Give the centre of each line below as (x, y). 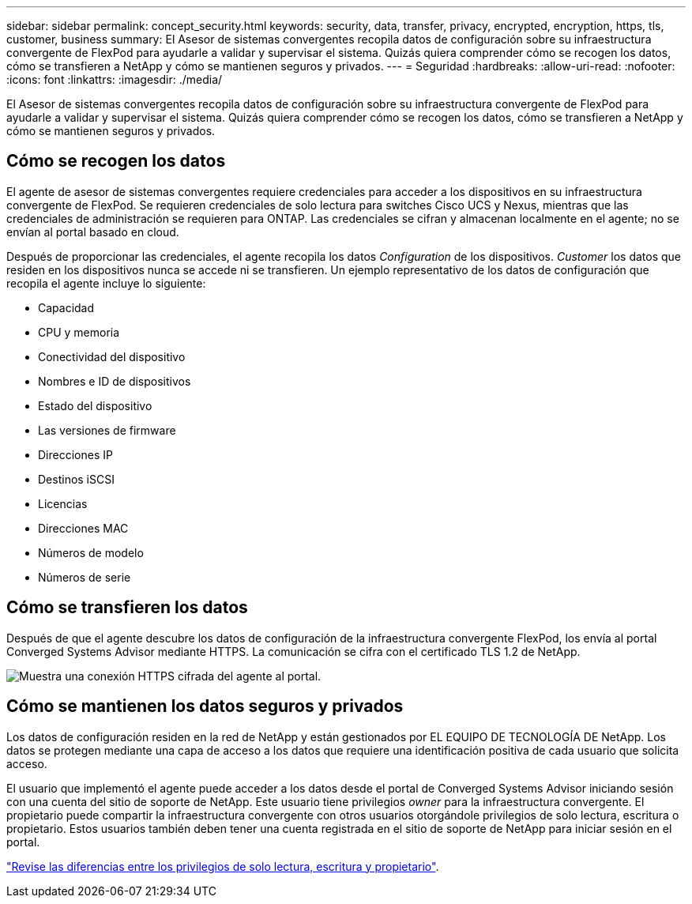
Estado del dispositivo (95, 405)
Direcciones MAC (83, 528)
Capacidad (66, 307)
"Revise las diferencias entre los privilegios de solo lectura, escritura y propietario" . (223, 866)
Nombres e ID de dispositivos (115, 381)
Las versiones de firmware (107, 430)
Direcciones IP (75, 454)
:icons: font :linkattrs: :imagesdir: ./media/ (115, 79)
